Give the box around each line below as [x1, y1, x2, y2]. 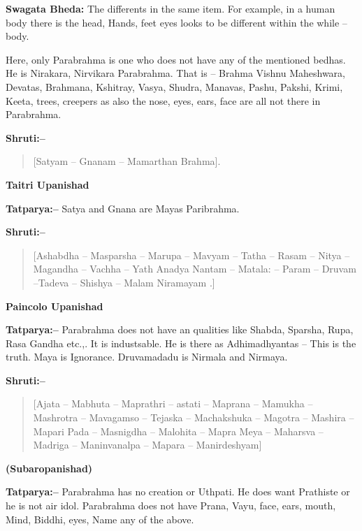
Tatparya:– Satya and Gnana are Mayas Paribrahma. [6, 201, 240, 215]
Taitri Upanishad [6, 177, 89, 191]
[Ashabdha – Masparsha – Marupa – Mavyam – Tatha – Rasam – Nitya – [33, 247, 350, 262]
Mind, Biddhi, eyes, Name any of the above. [6, 511, 194, 526]
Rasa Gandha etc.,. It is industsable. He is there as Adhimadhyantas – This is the [6, 335, 356, 350]
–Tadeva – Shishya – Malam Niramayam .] [33, 275, 215, 289]
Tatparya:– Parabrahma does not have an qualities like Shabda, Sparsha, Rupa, [6, 322, 354, 337]
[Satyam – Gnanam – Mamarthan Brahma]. [33, 154, 221, 168]
